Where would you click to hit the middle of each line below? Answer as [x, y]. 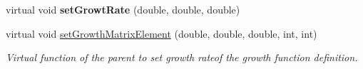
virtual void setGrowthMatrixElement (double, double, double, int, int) [162, 33]
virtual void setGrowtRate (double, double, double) [123, 9]
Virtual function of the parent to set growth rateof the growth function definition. [182, 57]
